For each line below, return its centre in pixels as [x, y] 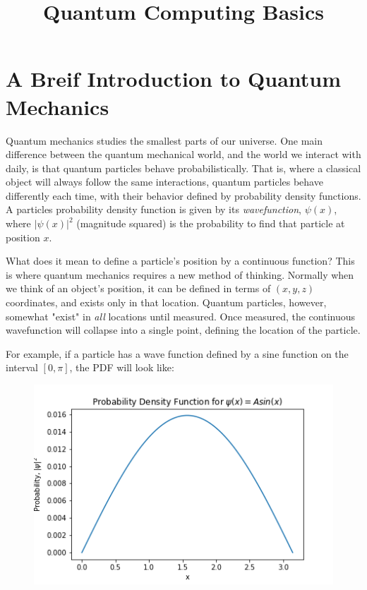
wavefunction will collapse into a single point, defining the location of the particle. [183, 330]
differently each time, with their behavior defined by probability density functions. [183, 195]
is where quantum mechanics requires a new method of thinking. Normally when [180, 274]
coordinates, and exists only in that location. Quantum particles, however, [166, 302]
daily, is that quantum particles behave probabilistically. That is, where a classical [183, 168]
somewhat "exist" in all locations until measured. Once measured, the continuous [181, 316]
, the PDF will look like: [122, 367]
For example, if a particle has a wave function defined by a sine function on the [177, 353]
